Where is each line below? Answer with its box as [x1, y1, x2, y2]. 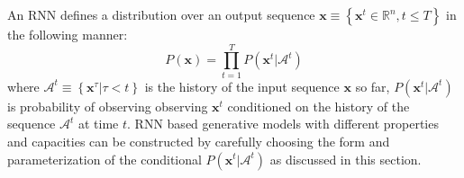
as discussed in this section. [269, 149, 422, 168]
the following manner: [7, 25, 128, 43]
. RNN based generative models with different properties [127, 114, 439, 133]
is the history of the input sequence [144, 76, 340, 95]
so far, [355, 76, 390, 95]
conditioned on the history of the [227, 96, 410, 115]
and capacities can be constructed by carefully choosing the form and [7, 131, 390, 150]
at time [78, 114, 119, 133]
